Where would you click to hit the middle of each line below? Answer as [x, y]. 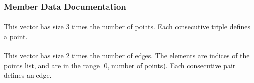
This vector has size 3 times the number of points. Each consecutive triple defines [127, 26]
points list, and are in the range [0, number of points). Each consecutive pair [120, 65]
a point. [16, 36]
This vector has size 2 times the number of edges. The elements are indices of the [127, 56]
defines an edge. [28, 75]
